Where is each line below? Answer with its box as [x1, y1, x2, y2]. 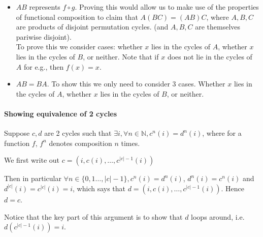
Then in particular [4, 173, 61, 184]
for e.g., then [23, 61, 64, 72]
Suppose [4, 128, 30, 138]
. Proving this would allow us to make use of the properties [75, 2, 259, 12]
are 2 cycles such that [44, 128, 112, 138]
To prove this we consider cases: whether [16, 41, 143, 52]
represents [29, 2, 60, 12]
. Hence [221, 183, 245, 193]
